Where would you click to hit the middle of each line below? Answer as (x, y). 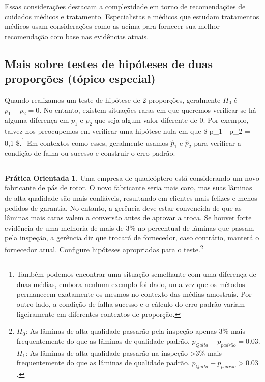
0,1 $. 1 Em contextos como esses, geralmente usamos (86, 142)
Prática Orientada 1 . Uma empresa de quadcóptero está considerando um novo (132, 178)
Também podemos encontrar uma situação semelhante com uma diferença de (136, 274)
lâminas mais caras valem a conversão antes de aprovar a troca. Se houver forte (128, 218)
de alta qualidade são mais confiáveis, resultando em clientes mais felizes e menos (131, 197)
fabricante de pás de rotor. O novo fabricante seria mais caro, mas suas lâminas (128, 188)
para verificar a (217, 142)
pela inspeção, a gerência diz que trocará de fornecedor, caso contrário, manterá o (132, 237)
